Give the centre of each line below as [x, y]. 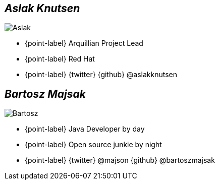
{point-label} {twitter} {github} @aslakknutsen [101, 75]
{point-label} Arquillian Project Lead [84, 43]
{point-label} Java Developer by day [85, 129]
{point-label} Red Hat [60, 59]
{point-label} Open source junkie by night [93, 145]
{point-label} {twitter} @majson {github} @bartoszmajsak [120, 160]
